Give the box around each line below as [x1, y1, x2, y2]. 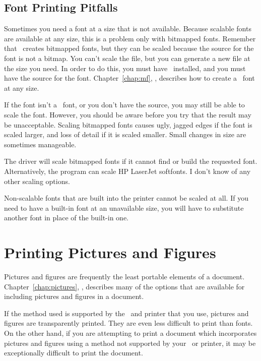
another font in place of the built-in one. [4, 212, 129, 223]
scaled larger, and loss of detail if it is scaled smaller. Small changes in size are [4, 129, 246, 140]
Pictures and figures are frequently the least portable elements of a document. [4, 271, 245, 282]
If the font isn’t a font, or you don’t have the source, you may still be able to [4, 99, 245, 110]
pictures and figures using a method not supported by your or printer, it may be [4, 337, 256, 348]
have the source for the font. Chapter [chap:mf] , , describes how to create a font [4, 73, 255, 83]
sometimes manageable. [4, 139, 77, 149]
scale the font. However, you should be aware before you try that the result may [4, 109, 251, 119]
